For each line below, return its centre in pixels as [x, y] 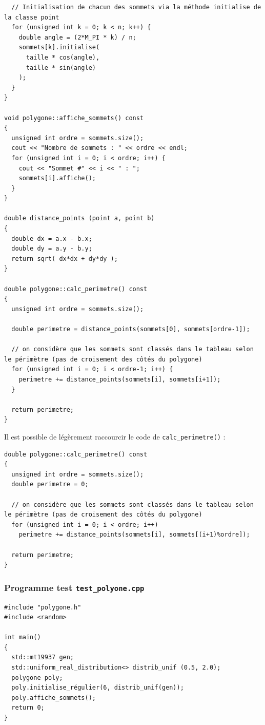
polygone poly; [37, 678]
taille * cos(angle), [63, 57]
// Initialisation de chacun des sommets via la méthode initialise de [136, 7]
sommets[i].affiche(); [57, 178]
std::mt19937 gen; [43, 657]
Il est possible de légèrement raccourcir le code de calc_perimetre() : [115, 436]
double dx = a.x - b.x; [52, 239]
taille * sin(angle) [61, 68]
